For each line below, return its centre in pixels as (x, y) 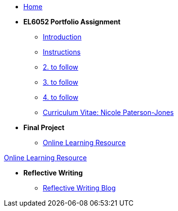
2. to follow (61, 67)
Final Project (44, 127)
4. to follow (61, 97)
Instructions (62, 52)
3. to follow (61, 82)
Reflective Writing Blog (79, 188)
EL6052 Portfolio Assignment (72, 22)
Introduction (62, 37)
